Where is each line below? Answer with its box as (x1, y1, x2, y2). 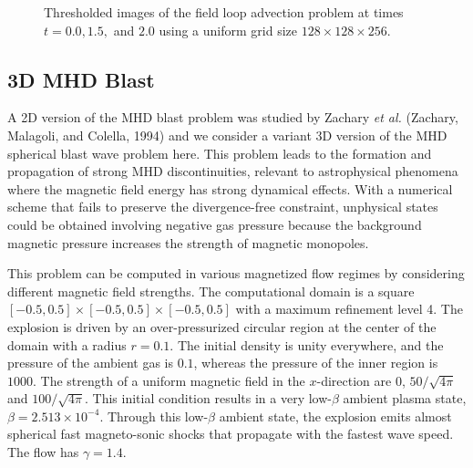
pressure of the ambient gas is (7, 353, 173, 372)
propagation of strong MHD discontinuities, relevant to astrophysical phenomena (7, 161, 458, 181)
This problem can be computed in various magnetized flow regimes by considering (7, 264, 465, 283)
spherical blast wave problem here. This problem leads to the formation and (7, 143, 432, 162)
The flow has (7, 442, 79, 462)
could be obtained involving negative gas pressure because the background (7, 214, 422, 234)
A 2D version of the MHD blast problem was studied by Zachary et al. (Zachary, (7, 108, 458, 127)
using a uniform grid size (159, 20, 297, 39)
